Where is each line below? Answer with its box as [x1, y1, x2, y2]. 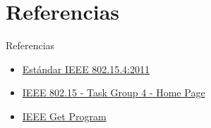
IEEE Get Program [22, 108, 107, 123]
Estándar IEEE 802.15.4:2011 [22, 61, 150, 76]
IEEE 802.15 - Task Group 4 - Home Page [22, 85, 205, 100]
